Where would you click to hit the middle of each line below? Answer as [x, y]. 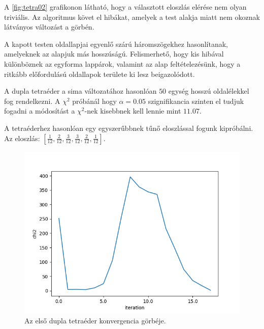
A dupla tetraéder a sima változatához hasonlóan [80, 91]
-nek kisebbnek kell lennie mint [133, 111]
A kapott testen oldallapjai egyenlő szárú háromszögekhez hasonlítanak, [116, 44]
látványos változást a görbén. [49, 27]
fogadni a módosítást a [40, 111]
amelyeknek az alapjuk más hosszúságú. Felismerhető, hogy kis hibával [114, 54]
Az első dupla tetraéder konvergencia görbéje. [95, 321]
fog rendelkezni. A [32, 101]
